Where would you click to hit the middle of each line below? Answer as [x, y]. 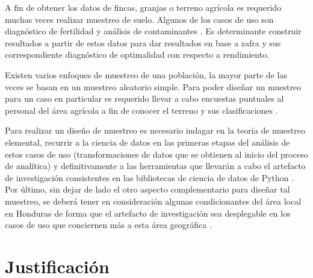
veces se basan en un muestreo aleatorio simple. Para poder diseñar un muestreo [153, 86]
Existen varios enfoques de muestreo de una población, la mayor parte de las [146, 74]
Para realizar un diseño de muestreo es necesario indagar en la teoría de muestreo [155, 130]
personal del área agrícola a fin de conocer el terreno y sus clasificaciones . [141, 110]
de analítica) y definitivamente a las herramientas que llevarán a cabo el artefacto [155, 166]
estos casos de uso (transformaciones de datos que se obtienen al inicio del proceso [156, 154]
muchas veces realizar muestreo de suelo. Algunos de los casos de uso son [139, 19]
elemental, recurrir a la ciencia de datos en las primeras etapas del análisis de [147, 142]
